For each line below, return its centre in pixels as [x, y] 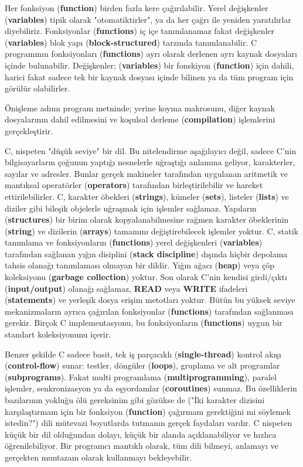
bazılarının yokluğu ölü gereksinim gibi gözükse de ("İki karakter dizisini [135, 400]
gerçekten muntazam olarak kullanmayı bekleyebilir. [98, 457]
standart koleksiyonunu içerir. [58, 334]
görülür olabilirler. [38, 88]
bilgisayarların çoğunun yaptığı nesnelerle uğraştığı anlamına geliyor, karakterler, [150, 162]
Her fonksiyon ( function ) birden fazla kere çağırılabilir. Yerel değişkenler [137, 8]
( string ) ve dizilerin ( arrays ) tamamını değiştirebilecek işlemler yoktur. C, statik [151, 231]
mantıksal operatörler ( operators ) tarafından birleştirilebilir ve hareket [134, 185]
